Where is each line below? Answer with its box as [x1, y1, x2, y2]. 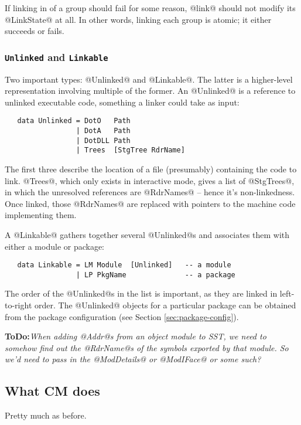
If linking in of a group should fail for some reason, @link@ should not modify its [5, 2, 296, 13]
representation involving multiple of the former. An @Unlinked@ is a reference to [5, 84, 296, 97]
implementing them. [5, 209, 77, 221]
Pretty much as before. [5, 409, 87, 421]
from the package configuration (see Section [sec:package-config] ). [5, 310, 239, 322]
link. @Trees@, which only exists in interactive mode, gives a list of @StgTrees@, [5, 174, 295, 186]
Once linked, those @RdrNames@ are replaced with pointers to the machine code [5, 197, 296, 209]
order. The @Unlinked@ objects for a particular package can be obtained [34, 299, 296, 311]
